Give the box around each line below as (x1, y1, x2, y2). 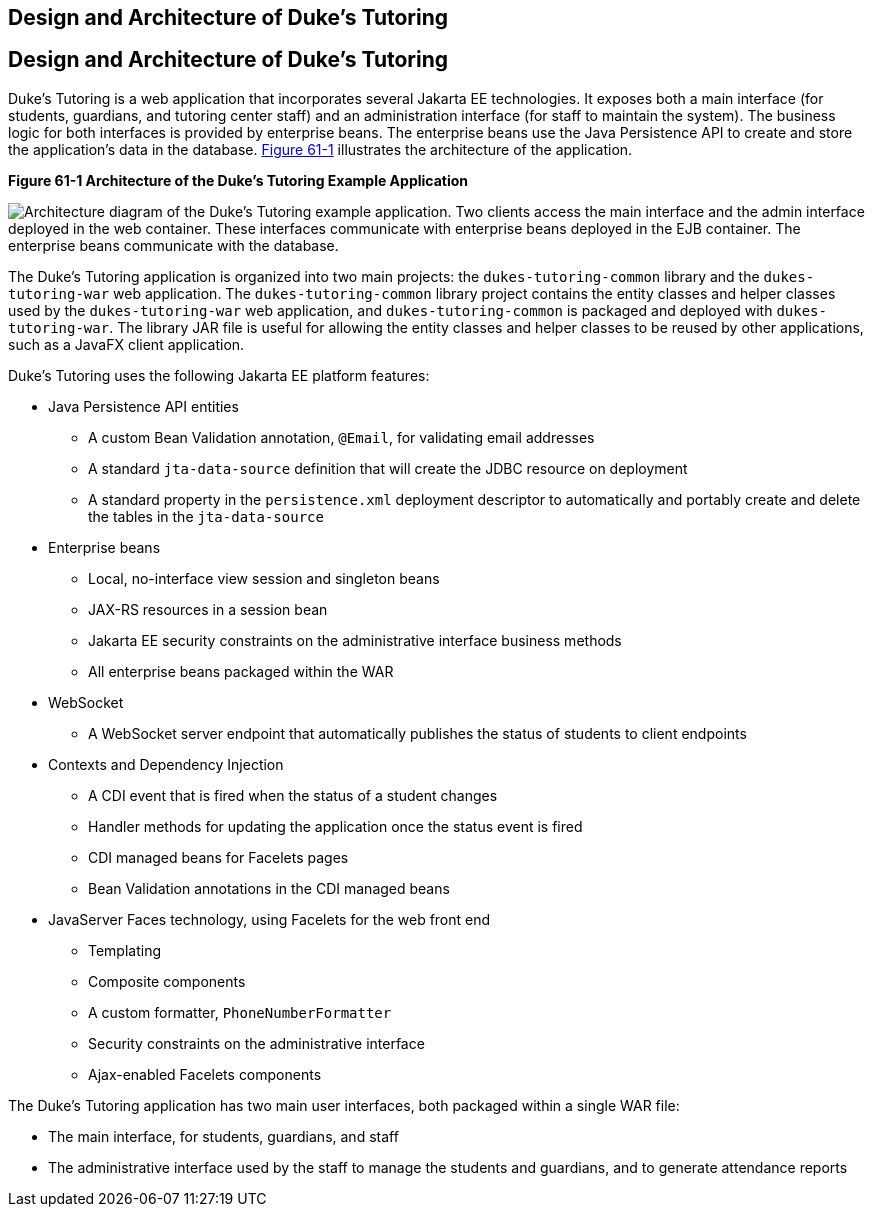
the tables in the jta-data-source (88, 507, 324, 525)
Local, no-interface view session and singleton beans (88, 569, 440, 587)
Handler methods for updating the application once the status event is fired (88, 817, 583, 835)
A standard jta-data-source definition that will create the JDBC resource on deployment (88, 459, 688, 477)
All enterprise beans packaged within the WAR (88, 662, 394, 680)
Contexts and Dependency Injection (48, 755, 284, 773)
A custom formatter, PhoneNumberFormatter (88, 1003, 392, 1021)
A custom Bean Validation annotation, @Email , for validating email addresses (88, 428, 595, 446)
